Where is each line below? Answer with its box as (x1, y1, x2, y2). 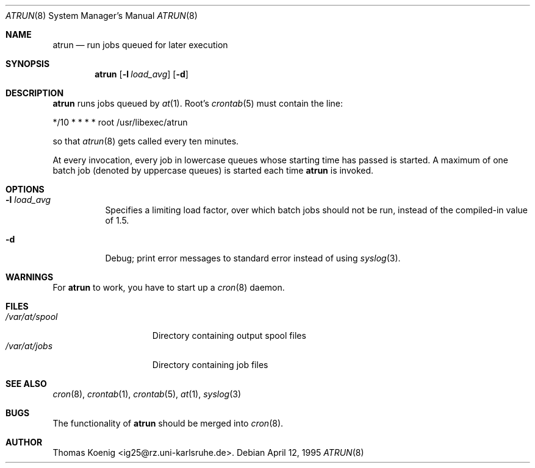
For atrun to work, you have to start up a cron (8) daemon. (52, 282, 285, 292)
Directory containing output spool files (152, 330, 306, 341)
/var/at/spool (5, 311, 58, 322)
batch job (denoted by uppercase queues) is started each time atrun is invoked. (52, 165, 374, 175)
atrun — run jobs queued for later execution (52, 40, 228, 50)
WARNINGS (5, 272, 54, 282)
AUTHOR (5, 437, 43, 447)
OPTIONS (5, 184, 45, 194)
